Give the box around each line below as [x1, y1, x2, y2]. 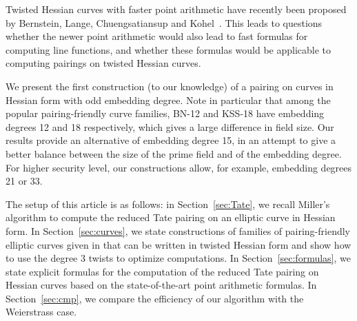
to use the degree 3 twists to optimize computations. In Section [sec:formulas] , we [6, 251, 351, 265]
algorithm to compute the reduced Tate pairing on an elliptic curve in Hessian [6, 210, 336, 225]
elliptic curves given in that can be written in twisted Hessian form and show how [6, 237, 351, 251]
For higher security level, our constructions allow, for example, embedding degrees [6, 160, 352, 174]
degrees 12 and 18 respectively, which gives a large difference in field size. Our [6, 119, 334, 134]
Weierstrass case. [6, 304, 77, 319]
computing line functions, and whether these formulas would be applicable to [6, 42, 331, 56]
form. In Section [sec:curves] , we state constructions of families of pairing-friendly [6, 223, 350, 238]
